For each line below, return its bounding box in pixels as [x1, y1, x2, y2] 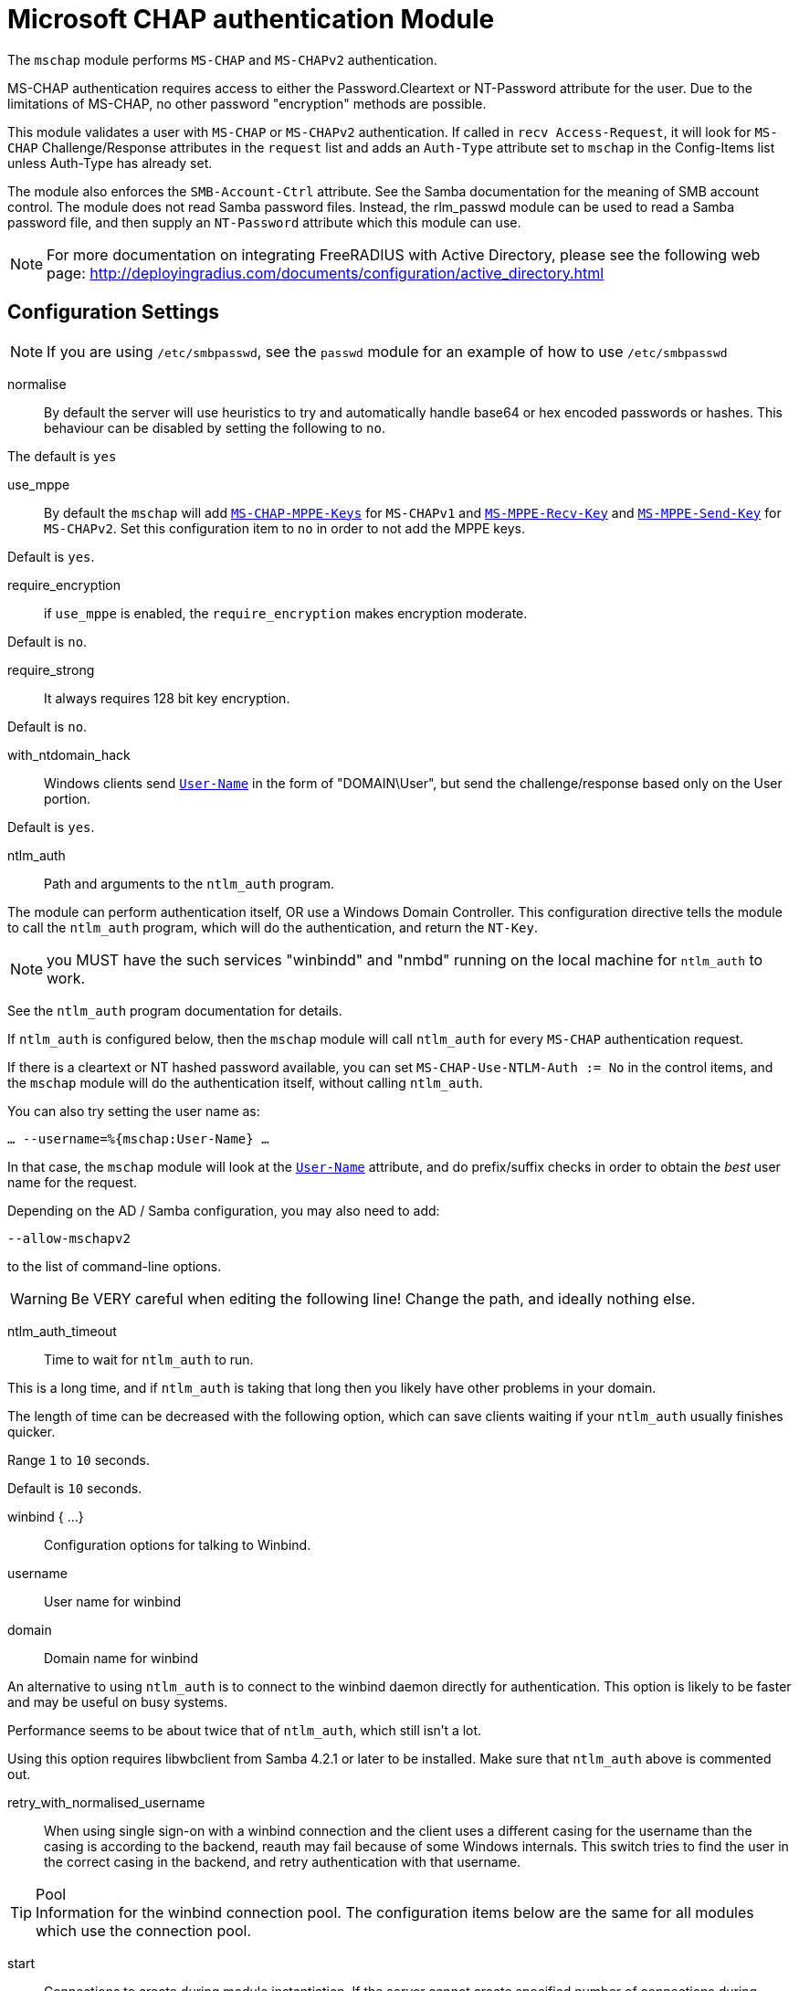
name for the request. [7, 1174, 138, 1190]
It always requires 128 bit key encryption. [44, 690, 290, 706]
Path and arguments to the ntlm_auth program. [44, 875, 335, 891]
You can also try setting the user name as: [7, 1102, 260, 1119]
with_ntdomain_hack [7, 746, 131, 763]
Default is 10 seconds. [7, 1480, 142, 1496]
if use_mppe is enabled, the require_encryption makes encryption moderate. [44, 605, 528, 621]
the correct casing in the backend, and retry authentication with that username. [44, 1853, 521, 1870]
